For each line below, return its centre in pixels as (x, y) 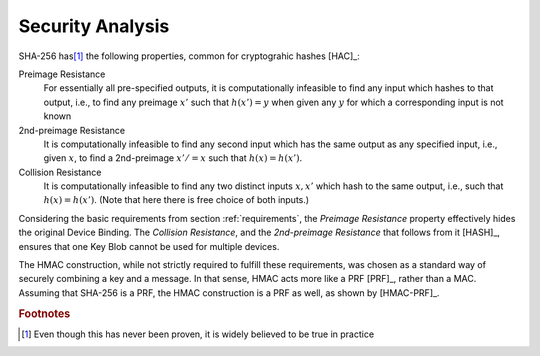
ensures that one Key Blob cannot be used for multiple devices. (149, 246)
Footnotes (44, 313)
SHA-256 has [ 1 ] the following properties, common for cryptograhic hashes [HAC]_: (189, 56)
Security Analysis (94, 26)
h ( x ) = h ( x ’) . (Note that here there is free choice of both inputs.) (176, 200)
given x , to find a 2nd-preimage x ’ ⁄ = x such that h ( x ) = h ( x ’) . (173, 158)
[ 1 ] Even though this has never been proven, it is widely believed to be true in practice (198, 334)
